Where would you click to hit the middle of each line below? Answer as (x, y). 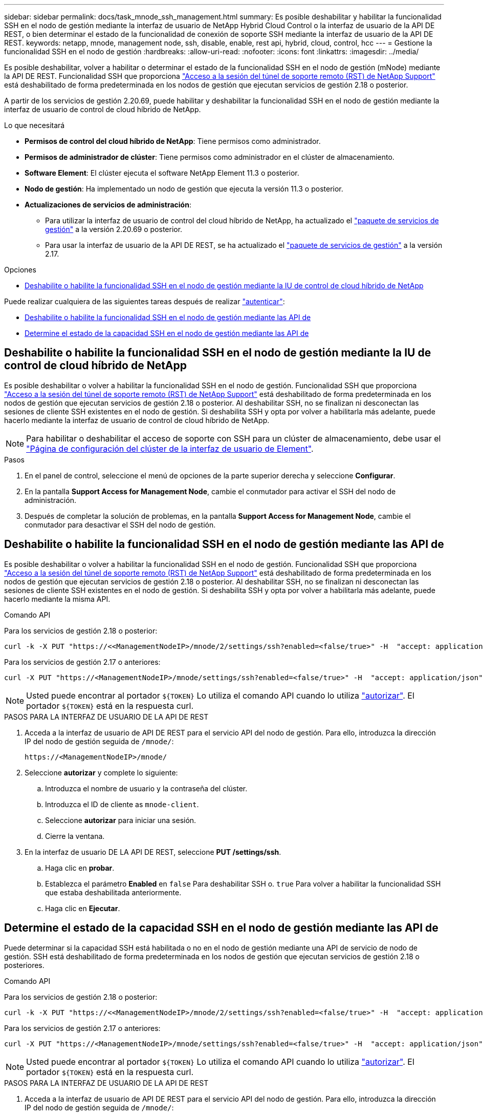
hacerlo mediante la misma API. (57, 599)
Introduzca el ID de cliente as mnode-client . (122, 804)
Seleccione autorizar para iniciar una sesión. (121, 820)
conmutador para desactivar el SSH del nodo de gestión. (120, 524)
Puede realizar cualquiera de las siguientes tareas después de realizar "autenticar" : (145, 301)
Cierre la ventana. (75, 836)
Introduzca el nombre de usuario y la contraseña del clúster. (146, 788)
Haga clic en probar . (80, 868)
